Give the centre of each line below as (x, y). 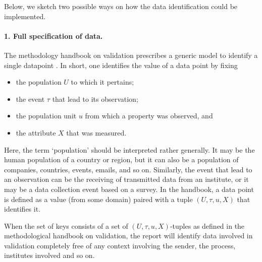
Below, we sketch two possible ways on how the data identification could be (121, 6)
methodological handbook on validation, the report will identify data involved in (128, 236)
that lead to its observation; (95, 99)
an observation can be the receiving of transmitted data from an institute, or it (126, 179)
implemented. (25, 16)
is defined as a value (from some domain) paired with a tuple (98, 199)
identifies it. (22, 209)
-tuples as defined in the (207, 225)
